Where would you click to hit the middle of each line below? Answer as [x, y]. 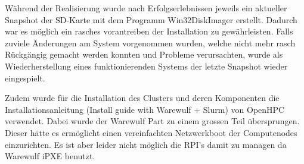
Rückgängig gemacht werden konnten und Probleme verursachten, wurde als [144, 54]
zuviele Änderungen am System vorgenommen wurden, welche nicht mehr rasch [150, 42]
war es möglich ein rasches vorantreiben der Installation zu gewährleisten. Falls [149, 31]
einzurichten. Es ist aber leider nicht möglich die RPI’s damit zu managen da [146, 144]
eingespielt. [25, 78]
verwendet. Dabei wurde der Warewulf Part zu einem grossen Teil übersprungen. [152, 121]
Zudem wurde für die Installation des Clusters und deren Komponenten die [142, 98]
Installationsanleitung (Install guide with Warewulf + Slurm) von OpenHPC [145, 109]
